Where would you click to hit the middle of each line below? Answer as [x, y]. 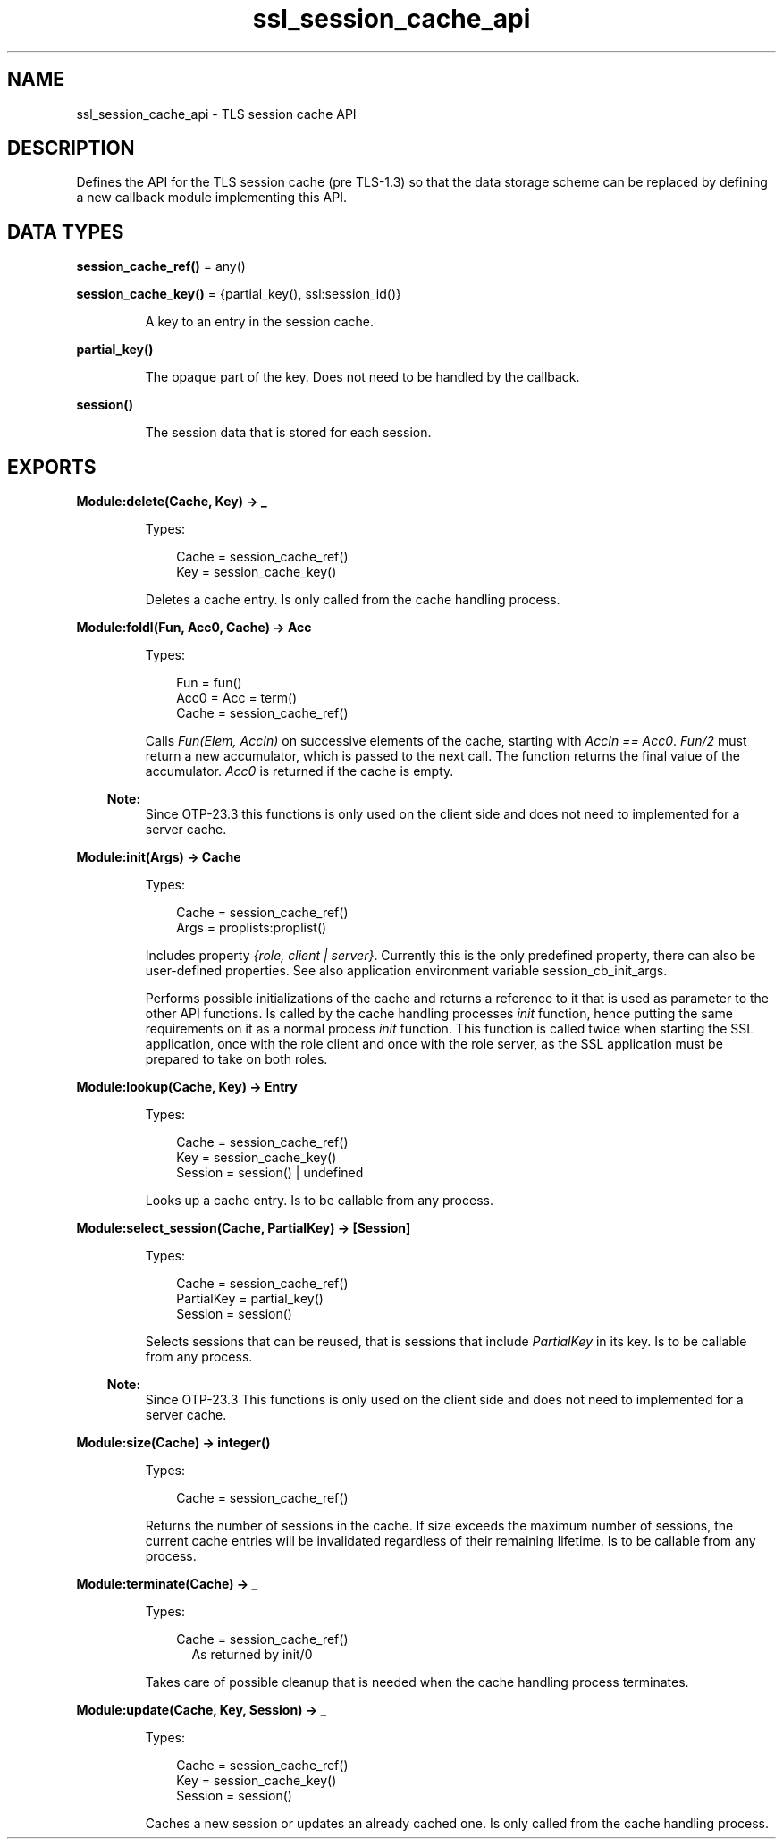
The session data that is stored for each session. [288, 433]
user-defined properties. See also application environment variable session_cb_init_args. [406, 971]
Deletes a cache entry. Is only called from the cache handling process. [353, 600]
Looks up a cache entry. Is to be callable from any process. [319, 1201]
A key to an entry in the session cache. [259, 322]
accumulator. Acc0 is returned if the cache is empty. [299, 771]
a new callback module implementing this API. [211, 198]
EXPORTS [52, 467]
